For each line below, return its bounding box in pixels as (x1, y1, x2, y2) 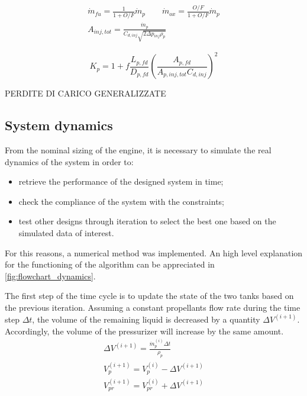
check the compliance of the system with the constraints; (18, 195, 224, 207)
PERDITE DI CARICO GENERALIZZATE (5, 87, 166, 99)
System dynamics (5, 116, 113, 134)
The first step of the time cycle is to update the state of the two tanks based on (5, 289, 294, 302)
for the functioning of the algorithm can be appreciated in (5, 258, 215, 271)
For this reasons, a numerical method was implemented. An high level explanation (5, 246, 303, 259)
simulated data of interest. (18, 226, 114, 239)
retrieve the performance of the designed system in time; (18, 175, 224, 188)
